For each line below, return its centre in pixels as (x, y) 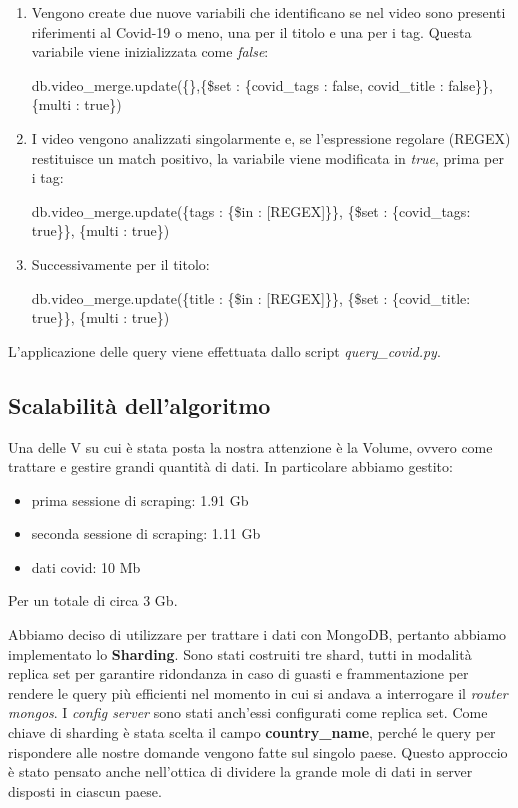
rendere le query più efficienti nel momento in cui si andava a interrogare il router (258, 692)
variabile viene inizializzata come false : (150, 51)
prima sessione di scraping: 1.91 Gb (140, 499)
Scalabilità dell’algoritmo (139, 404)
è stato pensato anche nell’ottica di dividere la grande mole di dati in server (240, 771)
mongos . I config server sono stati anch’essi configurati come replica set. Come (248, 712)
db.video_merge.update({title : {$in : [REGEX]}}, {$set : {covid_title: (251, 297)
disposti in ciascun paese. (85, 790)
